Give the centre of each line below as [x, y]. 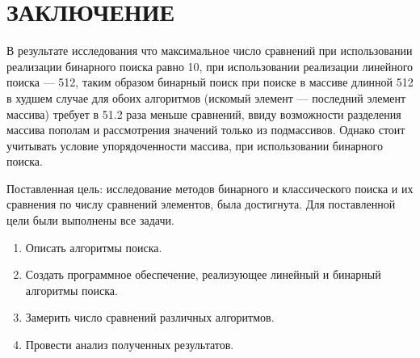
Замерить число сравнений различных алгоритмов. [150, 317]
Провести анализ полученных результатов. [130, 345]
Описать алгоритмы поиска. [94, 247]
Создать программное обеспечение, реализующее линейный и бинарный [203, 274]
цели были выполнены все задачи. [90, 220]
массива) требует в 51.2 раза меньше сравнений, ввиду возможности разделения [204, 114]
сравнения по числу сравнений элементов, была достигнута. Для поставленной [201, 204]
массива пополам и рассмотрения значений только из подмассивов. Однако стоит [206, 130]
